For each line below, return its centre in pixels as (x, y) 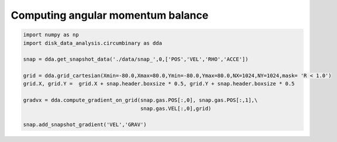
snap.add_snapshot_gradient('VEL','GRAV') (85, 125)
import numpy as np (51, 35)
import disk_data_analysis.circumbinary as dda (92, 43)
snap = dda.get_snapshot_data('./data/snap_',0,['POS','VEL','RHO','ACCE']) (136, 59)
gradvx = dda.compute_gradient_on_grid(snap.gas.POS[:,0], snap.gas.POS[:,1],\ (140, 100)
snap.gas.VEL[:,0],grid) (176, 108)
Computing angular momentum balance (110, 15)
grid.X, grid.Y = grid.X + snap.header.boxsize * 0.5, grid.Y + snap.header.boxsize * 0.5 (159, 84)
